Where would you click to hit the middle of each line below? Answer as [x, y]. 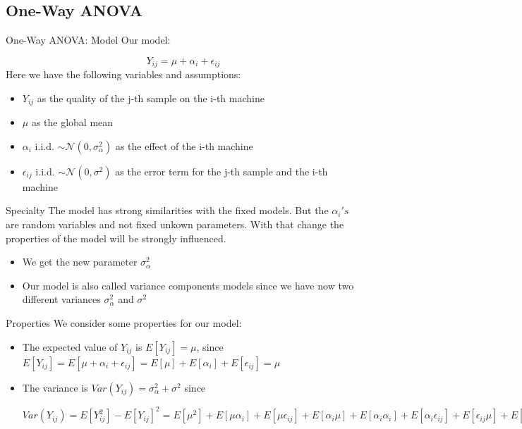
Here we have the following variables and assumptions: [123, 74]
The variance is [55, 387]
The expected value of [70, 346]
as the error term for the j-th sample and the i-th [221, 171]
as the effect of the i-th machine [184, 145]
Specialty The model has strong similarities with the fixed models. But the [167, 210]
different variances [61, 299]
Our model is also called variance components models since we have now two [188, 285]
